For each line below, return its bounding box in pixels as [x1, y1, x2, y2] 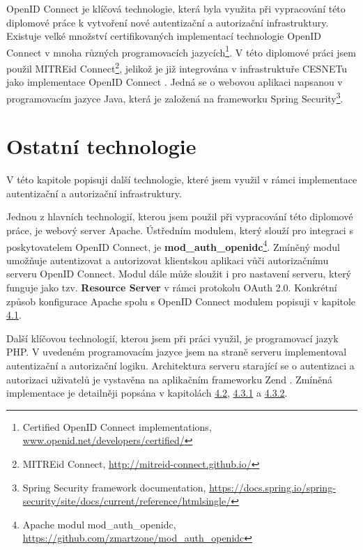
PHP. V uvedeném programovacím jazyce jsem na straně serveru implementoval [6, 344, 347, 359]
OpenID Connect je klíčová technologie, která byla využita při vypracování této [6, 1, 346, 15]
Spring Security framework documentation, [22, 480, 206, 494]
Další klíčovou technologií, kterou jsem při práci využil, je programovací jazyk [6, 330, 339, 345]
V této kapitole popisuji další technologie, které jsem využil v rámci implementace [6, 172, 357, 187]
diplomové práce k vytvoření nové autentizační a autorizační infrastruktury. [6, 15, 329, 29]
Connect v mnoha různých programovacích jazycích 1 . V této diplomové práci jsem [6, 43, 356, 59]
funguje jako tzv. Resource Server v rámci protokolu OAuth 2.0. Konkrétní [6, 280, 337, 295]
